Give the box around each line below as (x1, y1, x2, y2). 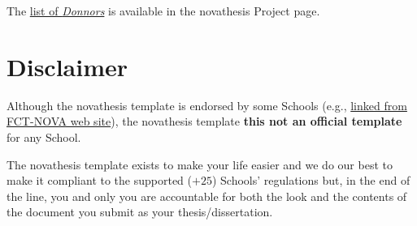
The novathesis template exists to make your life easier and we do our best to (7, 156, 393, 173)
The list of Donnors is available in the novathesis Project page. (7, 2, 320, 19)
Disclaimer (7, 49, 128, 83)
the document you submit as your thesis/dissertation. (7, 203, 273, 220)
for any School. (7, 128, 81, 145)
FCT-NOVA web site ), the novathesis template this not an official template (7, 113, 402, 130)
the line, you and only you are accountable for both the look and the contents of (7, 187, 407, 204)
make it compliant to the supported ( (7, 172, 193, 189)
